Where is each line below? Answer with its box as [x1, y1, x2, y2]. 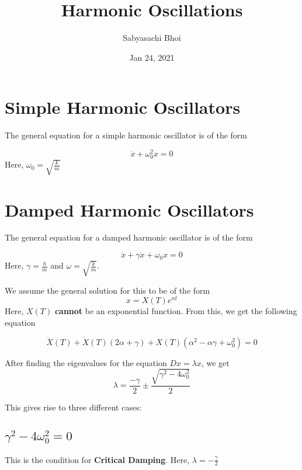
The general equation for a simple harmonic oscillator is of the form [5, 129, 247, 141]
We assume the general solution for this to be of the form [5, 284, 210, 296]
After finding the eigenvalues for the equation [5, 356, 167, 368]
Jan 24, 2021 [129, 51, 175, 63]
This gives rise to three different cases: [5, 401, 142, 413]
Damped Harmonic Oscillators [5, 197, 254, 221]
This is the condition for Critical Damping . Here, [5, 453, 190, 465]
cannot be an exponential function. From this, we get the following [54, 305, 297, 317]
